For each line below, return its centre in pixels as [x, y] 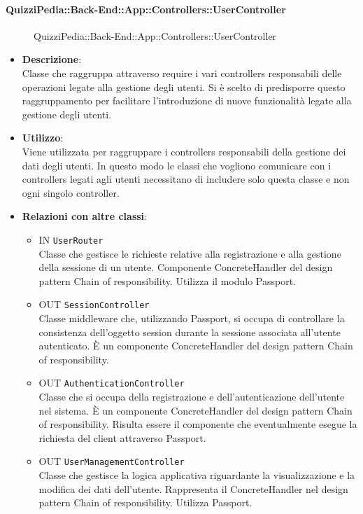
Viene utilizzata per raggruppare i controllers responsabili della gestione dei [184, 151]
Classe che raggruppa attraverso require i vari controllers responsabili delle [182, 72]
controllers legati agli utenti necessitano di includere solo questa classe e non [186, 179]
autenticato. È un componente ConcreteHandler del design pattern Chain [196, 346]
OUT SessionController [94, 304]
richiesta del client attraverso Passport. [122, 437]
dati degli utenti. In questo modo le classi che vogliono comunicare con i [177, 165]
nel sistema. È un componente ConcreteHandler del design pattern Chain [195, 410]
